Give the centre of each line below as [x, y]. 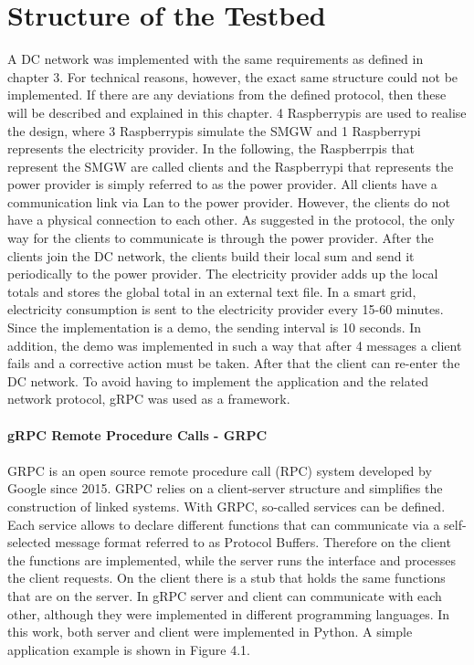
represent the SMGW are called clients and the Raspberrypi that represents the [231, 166]
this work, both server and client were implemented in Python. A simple [210, 632]
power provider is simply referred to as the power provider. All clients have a [222, 184]
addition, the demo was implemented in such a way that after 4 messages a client [235, 345]
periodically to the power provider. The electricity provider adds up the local [223, 274]
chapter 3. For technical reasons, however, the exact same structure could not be [233, 76]
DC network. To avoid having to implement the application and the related [218, 380]
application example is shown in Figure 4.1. [129, 649]
